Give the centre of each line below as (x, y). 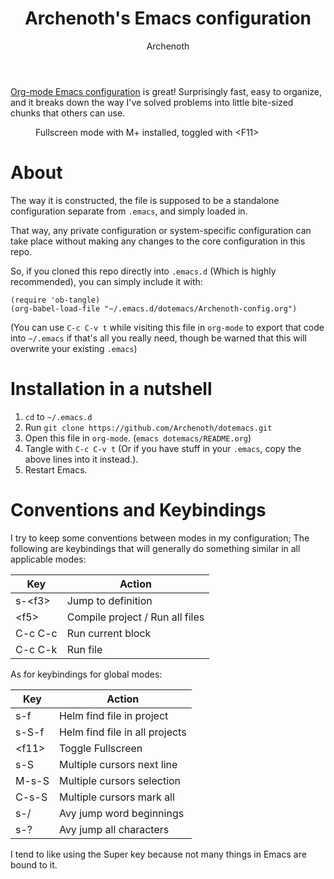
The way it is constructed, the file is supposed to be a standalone (145, 200)
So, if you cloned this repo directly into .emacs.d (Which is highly (143, 271)
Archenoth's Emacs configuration (168, 18)
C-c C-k (36, 649)
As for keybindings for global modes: (86, 674)
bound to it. (34, 864)
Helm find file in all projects (122, 732)
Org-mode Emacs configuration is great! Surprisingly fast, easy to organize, (166, 91)
